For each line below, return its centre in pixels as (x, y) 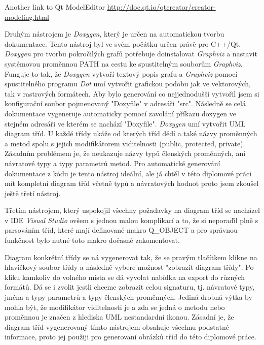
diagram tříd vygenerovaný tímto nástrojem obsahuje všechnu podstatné (117, 326)
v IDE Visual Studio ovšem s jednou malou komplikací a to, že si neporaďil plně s (131, 220)
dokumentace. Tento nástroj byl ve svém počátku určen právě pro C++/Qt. (123, 43)
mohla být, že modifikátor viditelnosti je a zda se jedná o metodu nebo (115, 307)
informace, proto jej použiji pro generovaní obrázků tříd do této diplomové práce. (130, 337)
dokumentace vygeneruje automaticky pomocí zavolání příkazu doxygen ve (121, 113)
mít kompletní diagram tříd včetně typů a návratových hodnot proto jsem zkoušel (132, 183)
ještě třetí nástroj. (33, 193)
